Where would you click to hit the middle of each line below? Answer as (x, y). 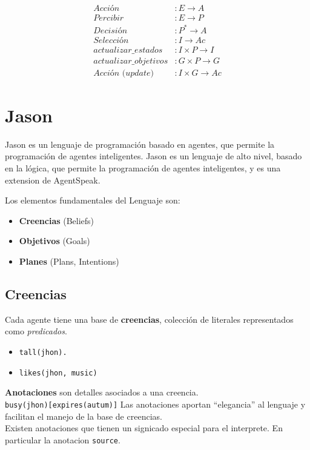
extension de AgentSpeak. (53, 180)
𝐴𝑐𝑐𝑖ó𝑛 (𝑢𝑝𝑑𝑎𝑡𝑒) (124, 73)
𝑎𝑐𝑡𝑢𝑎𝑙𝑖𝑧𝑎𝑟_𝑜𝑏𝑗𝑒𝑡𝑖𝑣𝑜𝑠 (131, 61)
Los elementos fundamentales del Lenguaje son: (93, 200)
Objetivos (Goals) (54, 241)
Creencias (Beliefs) (57, 220)
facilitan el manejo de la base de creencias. (84, 416)
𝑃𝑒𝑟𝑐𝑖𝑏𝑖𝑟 (109, 18)
